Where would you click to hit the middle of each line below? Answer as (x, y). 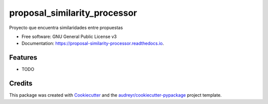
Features (23, 57)
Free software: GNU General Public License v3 (69, 36)
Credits (21, 84)
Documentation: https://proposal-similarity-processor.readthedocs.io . (93, 43)
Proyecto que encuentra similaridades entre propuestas (66, 28)
